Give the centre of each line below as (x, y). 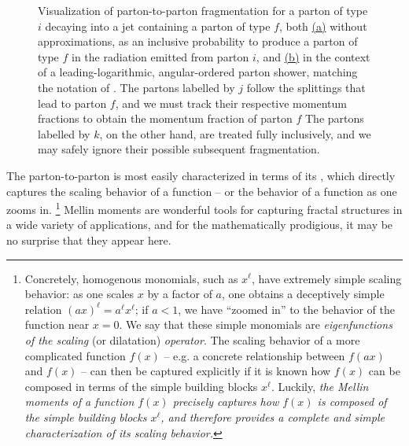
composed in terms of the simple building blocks (141, 386)
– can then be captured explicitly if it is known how (206, 371)
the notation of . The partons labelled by (136, 87)
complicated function (75, 355)
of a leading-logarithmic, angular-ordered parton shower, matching (198, 72)
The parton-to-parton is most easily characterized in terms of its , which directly (201, 175)
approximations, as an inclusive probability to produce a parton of (198, 41)
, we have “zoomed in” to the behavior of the (286, 309)
